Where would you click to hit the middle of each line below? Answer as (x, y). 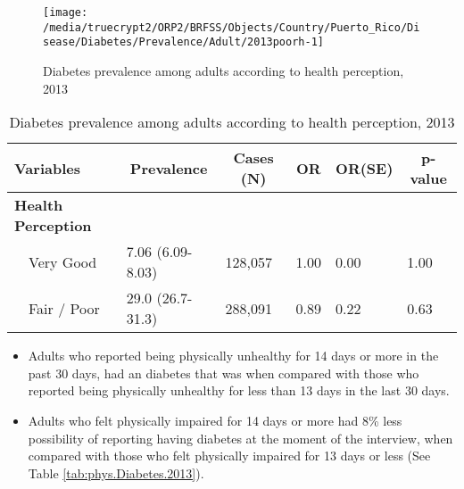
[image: (66, 12)
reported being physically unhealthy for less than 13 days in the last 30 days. (239, 390)
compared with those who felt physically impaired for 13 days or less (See (229, 456)
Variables (47, 168)
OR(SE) (365, 168)
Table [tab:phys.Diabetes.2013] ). (116, 472)
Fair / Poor (64, 308)
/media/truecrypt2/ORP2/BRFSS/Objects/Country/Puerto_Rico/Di (232, 27)
